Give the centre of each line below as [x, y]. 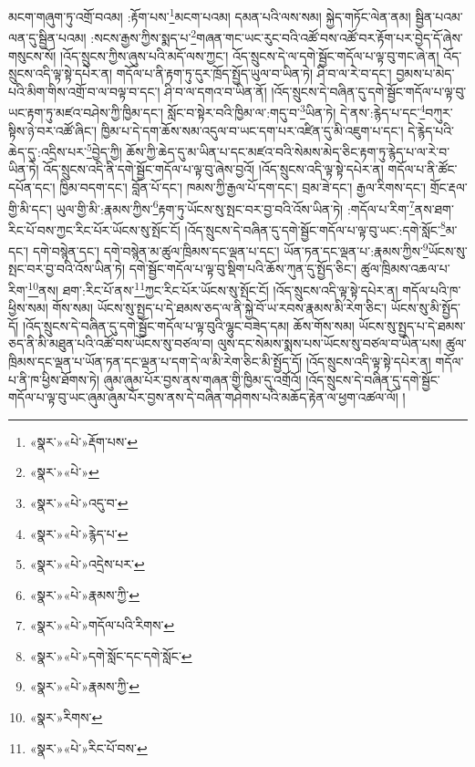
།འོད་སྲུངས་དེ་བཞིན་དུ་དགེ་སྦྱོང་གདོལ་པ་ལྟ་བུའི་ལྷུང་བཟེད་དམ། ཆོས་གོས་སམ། [188, 325]
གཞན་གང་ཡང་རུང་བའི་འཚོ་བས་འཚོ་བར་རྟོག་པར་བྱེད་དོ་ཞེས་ [330, 37]
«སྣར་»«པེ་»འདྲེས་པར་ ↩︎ [87, 564]
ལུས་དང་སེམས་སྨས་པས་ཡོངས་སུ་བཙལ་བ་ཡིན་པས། [330, 343]
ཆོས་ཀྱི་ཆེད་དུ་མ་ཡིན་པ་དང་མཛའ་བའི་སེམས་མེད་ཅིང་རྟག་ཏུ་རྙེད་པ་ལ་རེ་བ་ [288, 151]
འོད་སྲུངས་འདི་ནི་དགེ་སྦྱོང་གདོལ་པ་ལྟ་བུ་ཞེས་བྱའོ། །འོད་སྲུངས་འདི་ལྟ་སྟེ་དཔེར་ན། [213, 169]
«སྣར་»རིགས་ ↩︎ [66, 717]
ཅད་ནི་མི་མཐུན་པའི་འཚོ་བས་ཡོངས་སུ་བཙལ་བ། [111, 343]
